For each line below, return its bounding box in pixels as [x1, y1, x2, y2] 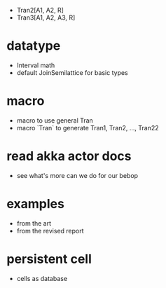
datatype [6, 38, 61, 54]
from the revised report [16, 226, 85, 235]
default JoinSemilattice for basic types [16, 68, 128, 76]
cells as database [16, 274, 68, 282]
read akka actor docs [6, 149, 132, 164]
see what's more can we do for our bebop [16, 171, 138, 179]
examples [6, 196, 64, 212]
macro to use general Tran [16, 116, 94, 125]
